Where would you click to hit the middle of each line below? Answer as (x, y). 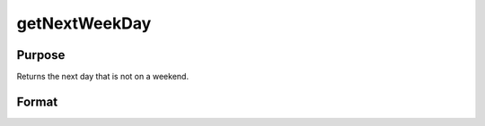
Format (37, 101)
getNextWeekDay (84, 23)
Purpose (41, 55)
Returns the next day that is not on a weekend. (102, 77)
